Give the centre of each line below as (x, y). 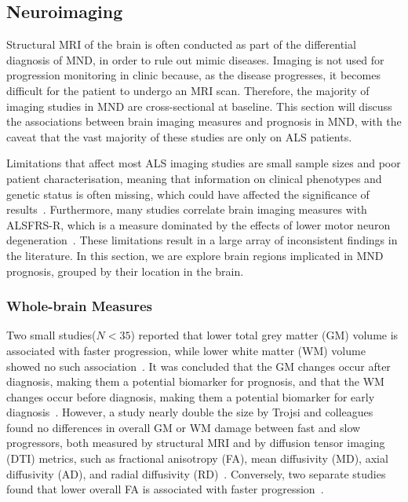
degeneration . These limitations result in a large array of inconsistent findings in (202, 240)
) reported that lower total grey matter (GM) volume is (264, 335)
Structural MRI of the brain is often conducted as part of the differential (181, 44)
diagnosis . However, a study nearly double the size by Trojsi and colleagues (190, 412)
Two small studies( (51, 335)
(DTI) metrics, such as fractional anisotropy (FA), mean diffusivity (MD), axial (197, 458)
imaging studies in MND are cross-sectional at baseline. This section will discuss (199, 106)
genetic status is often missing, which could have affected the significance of (188, 194)
